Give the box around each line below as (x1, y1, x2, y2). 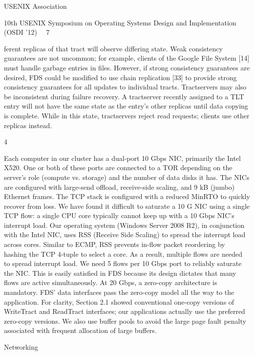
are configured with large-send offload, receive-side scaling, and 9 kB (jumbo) (4, 181, 235, 192)
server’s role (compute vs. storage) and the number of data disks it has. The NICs (4, 172, 250, 182)
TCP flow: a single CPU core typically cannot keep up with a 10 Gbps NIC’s (4, 210, 234, 221)
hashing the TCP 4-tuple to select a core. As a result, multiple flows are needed (4, 248, 242, 259)
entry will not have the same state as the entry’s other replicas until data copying (4, 101, 248, 111)
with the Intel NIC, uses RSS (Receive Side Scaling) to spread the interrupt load (4, 229, 246, 240)
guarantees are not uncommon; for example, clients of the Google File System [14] (4, 53, 250, 63)
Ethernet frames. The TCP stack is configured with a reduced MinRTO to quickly (4, 191, 250, 201)
